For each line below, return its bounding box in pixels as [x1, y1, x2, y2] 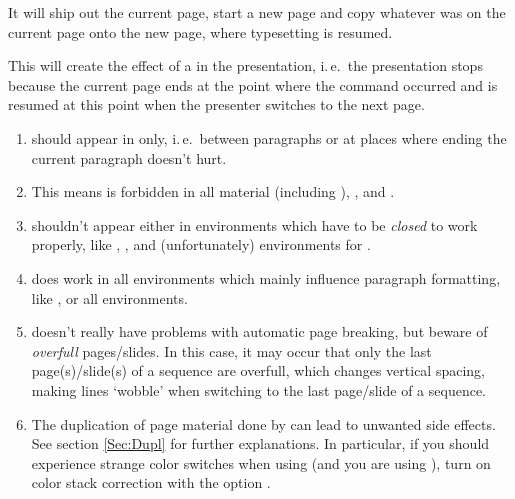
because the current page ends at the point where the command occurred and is [8, 74, 498, 95]
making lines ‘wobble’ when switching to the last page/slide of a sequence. [31, 379, 486, 400]
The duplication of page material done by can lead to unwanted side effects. [31, 413, 496, 434]
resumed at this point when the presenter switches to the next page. [8, 94, 425, 115]
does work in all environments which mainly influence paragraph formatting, [31, 267, 501, 288]
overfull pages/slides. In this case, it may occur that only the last [31, 340, 432, 361]
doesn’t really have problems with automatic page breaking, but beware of [31, 321, 488, 342]
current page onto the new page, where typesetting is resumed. [8, 21, 393, 42]
